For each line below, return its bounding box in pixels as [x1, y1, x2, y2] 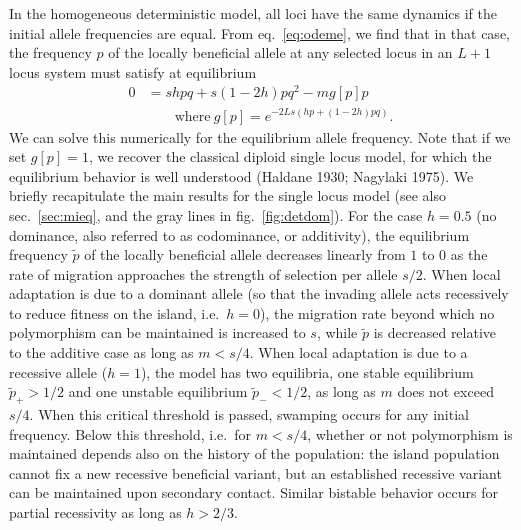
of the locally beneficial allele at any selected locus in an [108, 42, 453, 63]
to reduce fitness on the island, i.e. [9, 302, 220, 323]
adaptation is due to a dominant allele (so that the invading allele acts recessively [9, 283, 509, 304]
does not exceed [397, 381, 494, 402]
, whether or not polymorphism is [307, 423, 513, 444]
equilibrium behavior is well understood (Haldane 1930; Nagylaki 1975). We [9, 165, 474, 186]
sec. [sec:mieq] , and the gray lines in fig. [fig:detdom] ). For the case [9, 204, 423, 225]
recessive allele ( [9, 361, 108, 382]
